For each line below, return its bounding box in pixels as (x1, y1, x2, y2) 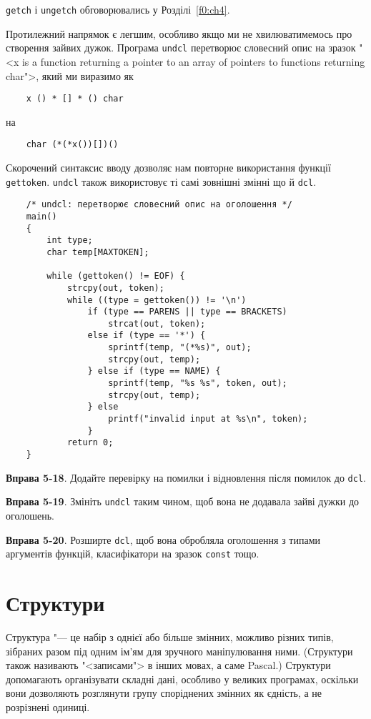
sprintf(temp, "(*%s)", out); (108, 342, 252, 353)
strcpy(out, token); (66, 282, 164, 293)
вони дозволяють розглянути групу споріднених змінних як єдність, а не (6, 685, 322, 700)
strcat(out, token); (108, 318, 206, 329)
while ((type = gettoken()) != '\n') (66, 294, 247, 305)
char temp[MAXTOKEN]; (46, 247, 149, 257)
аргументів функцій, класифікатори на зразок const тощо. (6, 546, 259, 561)
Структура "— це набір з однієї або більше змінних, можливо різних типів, (6, 630, 334, 645)
